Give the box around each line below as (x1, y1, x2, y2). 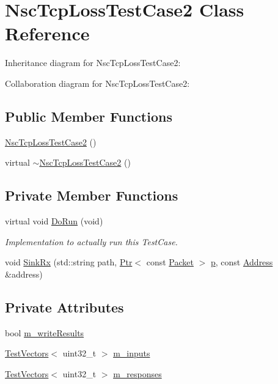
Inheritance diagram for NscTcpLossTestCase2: (5, 56, 181, 69)
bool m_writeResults (5, 326, 84, 339)
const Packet (146, 256, 194, 268)
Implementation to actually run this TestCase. (5, 235, 178, 248)
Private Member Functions (5, 186, 178, 205)
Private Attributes (5, 297, 124, 316)
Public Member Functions (5, 106, 172, 125)
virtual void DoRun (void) (5, 215, 103, 227)
